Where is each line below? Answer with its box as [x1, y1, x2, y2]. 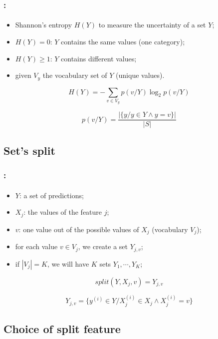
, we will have [47, 258, 89, 269]
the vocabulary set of [42, 70, 107, 80]
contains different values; [61, 53, 137, 63]
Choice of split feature [3, 321, 121, 337]
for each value [15, 241, 58, 252]
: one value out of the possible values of [18, 224, 139, 234]
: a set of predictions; [19, 190, 84, 200]
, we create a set [78, 241, 128, 252]
